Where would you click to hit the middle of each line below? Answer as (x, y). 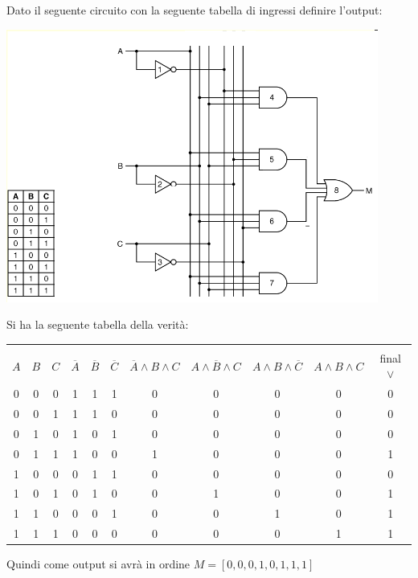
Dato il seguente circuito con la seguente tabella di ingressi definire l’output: (195, 10)
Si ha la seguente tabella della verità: (98, 324)
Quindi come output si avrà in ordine (98, 564)
